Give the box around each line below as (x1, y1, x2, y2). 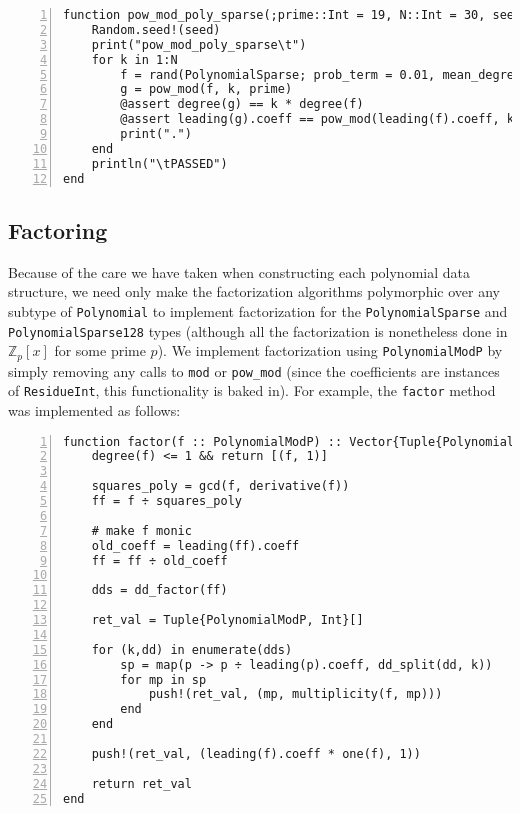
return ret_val (91, 776, 192, 791)
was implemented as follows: (8, 399, 181, 420)
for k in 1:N (91, 52, 178, 67)
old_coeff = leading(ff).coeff (91, 538, 300, 553)
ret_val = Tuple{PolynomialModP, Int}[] (91, 613, 364, 628)
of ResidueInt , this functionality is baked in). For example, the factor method (8, 380, 496, 401)
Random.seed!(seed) (91, 22, 221, 37)
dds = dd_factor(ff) (91, 583, 228, 598)
